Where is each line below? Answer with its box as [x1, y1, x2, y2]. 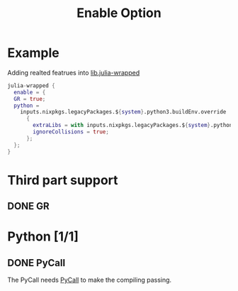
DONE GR [7, 200, 50, 212]
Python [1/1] [7, 229, 79, 245]
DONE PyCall [7, 257, 66, 269]
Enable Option [76, 5, 161, 21]
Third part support [7, 172, 118, 188]
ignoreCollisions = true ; [33, 128, 110, 136]
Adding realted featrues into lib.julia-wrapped [7, 68, 140, 77]
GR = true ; [13, 95, 46, 102]
